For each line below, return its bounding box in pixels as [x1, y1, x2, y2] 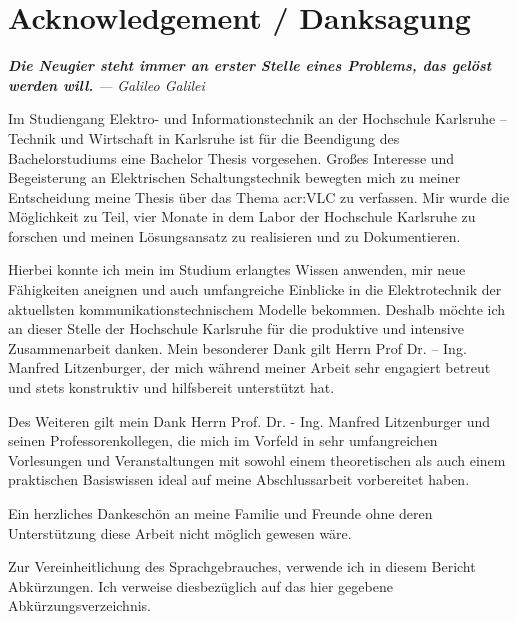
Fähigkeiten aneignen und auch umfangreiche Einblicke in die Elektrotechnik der [8, 279, 502, 300]
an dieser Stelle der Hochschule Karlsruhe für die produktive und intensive [8, 318, 464, 339]
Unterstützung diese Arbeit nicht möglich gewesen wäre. [8, 522, 352, 543]
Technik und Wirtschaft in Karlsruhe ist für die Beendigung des [8, 127, 400, 148]
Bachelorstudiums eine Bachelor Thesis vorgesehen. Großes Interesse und [8, 147, 455, 168]
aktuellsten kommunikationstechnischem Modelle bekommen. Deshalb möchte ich [8, 298, 506, 319]
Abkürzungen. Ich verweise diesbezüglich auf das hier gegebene [8, 575, 393, 596]
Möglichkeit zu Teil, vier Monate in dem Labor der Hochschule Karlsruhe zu [8, 206, 476, 227]
